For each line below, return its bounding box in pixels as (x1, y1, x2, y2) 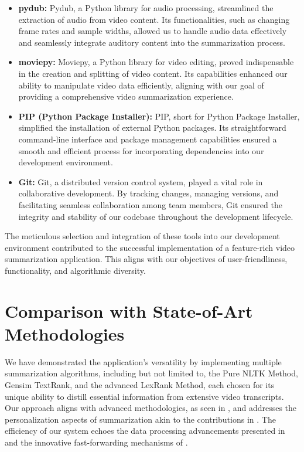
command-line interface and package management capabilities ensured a (18, 132, 277, 145)
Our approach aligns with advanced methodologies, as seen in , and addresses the (5, 402, 297, 414)
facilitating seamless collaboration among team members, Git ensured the (18, 198, 282, 210)
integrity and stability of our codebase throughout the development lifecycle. (18, 210, 293, 222)
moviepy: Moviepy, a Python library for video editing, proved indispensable (18, 56, 294, 68)
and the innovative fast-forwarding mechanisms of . (5, 436, 188, 448)
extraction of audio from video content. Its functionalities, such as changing (18, 13, 290, 25)
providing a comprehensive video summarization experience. (18, 90, 234, 103)
